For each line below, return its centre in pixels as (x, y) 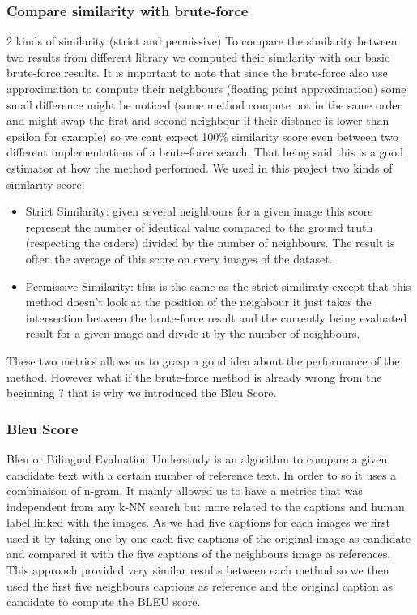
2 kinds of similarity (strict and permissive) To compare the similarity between (202, 41)
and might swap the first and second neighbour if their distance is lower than (198, 120)
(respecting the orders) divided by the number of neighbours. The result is (210, 243)
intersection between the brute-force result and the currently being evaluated (216, 317)
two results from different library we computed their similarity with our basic (198, 56)
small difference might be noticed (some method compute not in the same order (204, 104)
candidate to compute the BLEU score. (104, 602)
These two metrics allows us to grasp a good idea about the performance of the (203, 360)
